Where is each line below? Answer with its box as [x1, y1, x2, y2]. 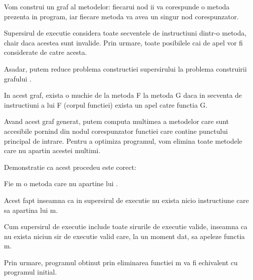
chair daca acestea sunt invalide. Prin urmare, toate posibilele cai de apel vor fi [4, 37, 243, 47]
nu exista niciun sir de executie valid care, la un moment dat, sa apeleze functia [4, 231, 245, 241]
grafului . [4, 73, 32, 83]
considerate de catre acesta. [4, 47, 87, 57]
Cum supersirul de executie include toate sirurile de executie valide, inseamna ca [4, 221, 248, 232]
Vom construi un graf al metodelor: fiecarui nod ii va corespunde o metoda [4, 1, 230, 11]
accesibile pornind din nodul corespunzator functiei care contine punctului [4, 125, 228, 136]
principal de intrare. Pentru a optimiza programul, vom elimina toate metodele [4, 135, 243, 146]
